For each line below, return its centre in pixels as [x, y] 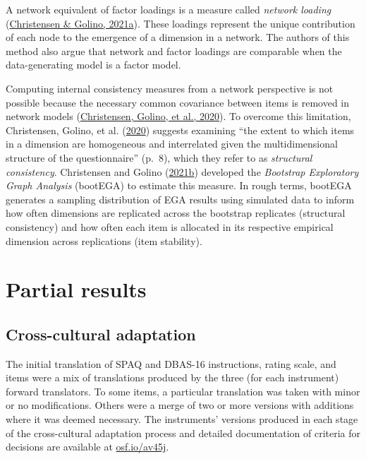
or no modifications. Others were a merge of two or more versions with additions [180, 405]
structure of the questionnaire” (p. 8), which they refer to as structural [159, 157]
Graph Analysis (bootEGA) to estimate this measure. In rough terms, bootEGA [179, 185]
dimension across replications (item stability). [104, 240]
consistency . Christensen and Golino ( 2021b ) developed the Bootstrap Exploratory [182, 171]
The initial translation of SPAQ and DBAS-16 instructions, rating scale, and [171, 363]
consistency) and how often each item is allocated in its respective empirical [170, 226]
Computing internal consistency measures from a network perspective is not [170, 88]
